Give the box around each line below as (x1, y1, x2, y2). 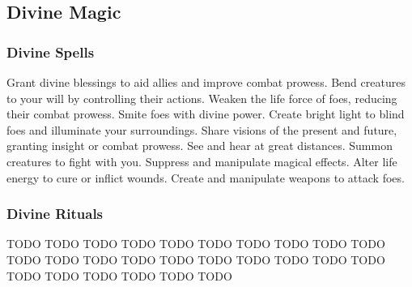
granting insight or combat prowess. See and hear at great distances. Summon (6, 137, 393, 154)
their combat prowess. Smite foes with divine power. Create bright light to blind (6, 105, 405, 122)
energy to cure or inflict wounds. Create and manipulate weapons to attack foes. (6, 169, 405, 186)
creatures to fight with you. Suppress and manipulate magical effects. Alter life (6, 152, 397, 169)
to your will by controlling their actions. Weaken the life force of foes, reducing (6, 89, 397, 106)
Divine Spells (6, 41, 95, 62)
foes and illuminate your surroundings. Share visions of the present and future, (6, 121, 397, 138)
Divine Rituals (6, 203, 104, 224)
